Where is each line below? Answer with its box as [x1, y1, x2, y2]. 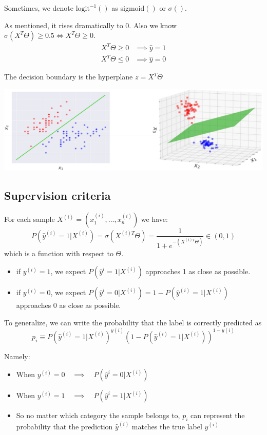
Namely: [4, 350, 30, 361]
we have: [141, 214, 168, 224]
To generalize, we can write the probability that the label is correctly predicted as [4, 317, 262, 327]
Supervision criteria [4, 188, 111, 203]
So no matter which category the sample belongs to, [16, 410, 180, 421]
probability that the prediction [16, 421, 113, 431]
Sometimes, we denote [4, 3, 73, 13]
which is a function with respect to [4, 247, 113, 258]
